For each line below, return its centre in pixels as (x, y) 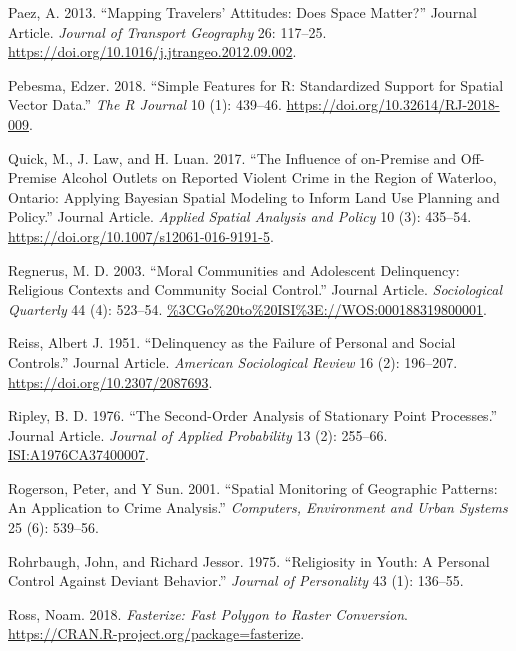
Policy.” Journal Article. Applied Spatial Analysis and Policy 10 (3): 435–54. (240, 216)
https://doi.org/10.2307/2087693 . (110, 381)
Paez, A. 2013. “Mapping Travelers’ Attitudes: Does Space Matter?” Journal (242, 12)
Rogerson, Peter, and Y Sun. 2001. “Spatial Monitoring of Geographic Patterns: (253, 487)
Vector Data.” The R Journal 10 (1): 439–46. (145, 104)
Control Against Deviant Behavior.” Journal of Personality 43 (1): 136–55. (236, 580)
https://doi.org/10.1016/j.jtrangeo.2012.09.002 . (152, 51)
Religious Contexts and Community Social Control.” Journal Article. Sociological (255, 289)
